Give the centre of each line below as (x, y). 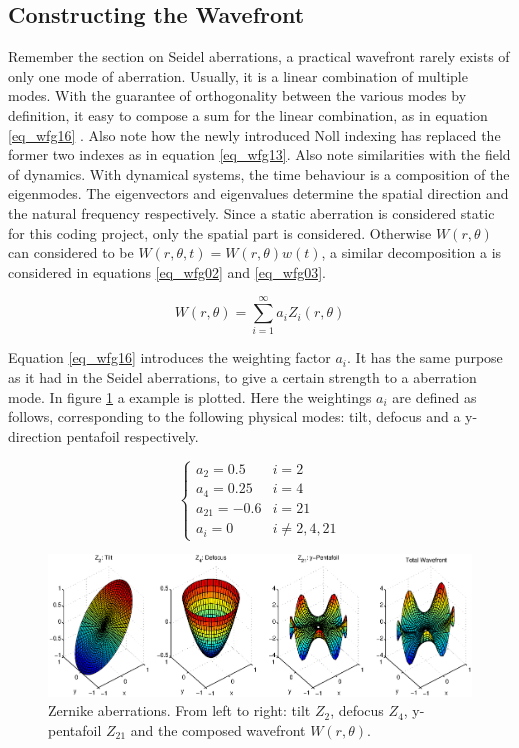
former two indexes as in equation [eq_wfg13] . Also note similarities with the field (259, 154)
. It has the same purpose (425, 357)
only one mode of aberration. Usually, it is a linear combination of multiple (238, 75)
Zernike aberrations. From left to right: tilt (179, 710)
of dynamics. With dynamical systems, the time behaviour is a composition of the (259, 173)
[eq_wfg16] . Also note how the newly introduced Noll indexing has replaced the (254, 134)
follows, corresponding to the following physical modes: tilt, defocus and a (234, 416)
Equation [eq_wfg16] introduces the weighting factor (169, 357)
